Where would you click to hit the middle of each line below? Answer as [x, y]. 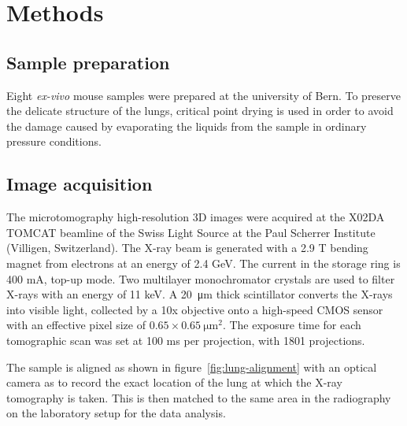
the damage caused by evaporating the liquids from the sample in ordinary [187, 126]
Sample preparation [88, 62]
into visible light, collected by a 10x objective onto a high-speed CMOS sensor [195, 309]
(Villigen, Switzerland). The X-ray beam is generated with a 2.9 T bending [187, 248]
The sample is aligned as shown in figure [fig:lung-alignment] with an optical [192, 367]
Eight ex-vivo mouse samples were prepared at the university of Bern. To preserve [204, 95]
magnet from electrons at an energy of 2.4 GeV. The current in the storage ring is [203, 263]
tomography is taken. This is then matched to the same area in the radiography [199, 397]
